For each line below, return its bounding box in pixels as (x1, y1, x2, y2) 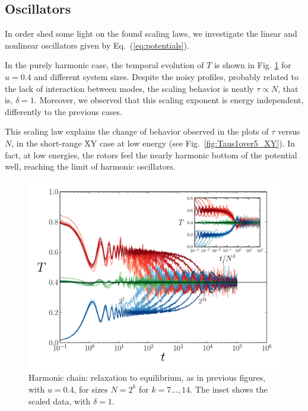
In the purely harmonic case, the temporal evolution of (5, 59, 204, 71)
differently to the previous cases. (5, 105, 122, 117)
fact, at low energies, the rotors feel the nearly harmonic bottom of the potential (5, 148, 297, 161)
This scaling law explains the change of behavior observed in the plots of (5, 125, 269, 138)
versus (278, 125, 300, 138)
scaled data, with (28, 394, 91, 407)
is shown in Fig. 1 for (214, 59, 291, 71)
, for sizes (74, 383, 108, 395)
